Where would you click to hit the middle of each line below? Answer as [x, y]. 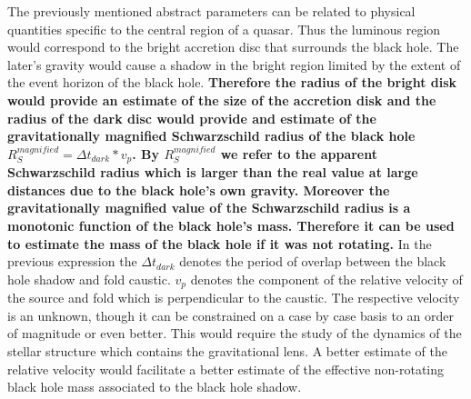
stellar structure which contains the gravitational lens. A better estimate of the [227, 351]
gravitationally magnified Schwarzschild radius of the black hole [211, 136]
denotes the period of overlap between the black [313, 261]
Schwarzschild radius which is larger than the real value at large [213, 172]
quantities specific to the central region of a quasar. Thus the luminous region [224, 29]
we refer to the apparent [299, 153]
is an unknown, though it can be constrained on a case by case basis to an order [230, 315]
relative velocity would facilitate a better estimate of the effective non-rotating [226, 369]
